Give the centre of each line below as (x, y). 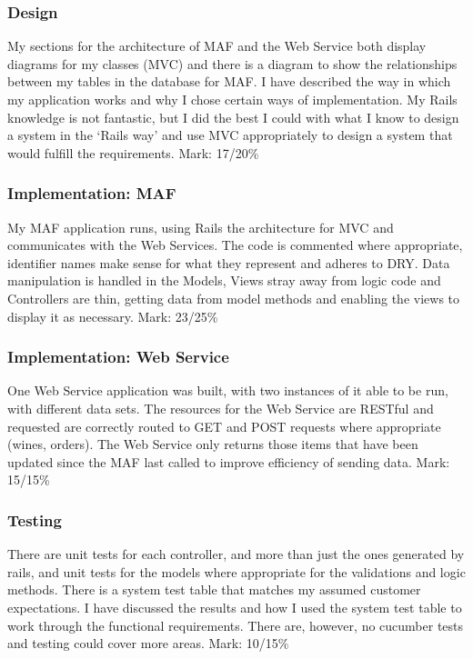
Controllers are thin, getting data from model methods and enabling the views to (234, 298)
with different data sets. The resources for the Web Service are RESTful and (221, 408)
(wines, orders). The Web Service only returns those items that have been (213, 444)
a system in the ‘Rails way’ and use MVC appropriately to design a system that (230, 135)
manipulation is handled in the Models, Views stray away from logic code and (224, 280)
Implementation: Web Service (118, 357)
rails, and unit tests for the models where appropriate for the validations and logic (236, 571)
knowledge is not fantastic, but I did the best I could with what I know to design (233, 117)
